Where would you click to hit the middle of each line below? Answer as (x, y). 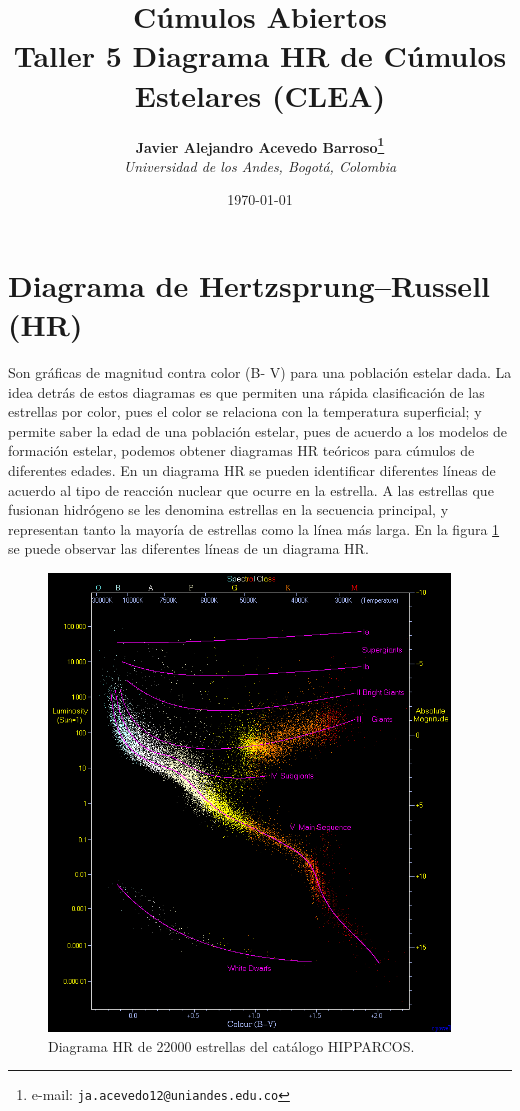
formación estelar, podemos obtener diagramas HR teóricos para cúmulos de (241, 450)
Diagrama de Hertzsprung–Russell (249, 284)
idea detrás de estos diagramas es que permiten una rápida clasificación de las (246, 391)
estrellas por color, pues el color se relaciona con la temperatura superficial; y (245, 411)
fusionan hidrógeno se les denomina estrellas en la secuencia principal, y (228, 509)
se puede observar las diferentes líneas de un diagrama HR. (188, 548)
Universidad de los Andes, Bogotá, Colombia (260, 165)
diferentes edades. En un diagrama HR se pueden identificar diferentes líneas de (252, 470)
